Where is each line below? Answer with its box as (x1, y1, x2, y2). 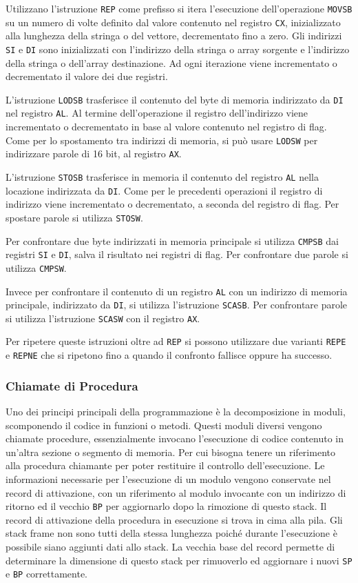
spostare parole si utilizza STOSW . (6, 210, 143, 224)
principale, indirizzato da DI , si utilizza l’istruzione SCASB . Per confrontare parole (6, 297, 348, 312)
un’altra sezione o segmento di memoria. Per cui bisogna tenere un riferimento (6, 444, 335, 459)
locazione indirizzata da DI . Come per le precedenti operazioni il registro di (6, 183, 323, 197)
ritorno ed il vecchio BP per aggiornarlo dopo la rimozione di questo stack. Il (6, 499, 327, 513)
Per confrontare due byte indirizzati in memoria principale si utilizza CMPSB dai (6, 233, 339, 248)
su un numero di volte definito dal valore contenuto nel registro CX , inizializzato (6, 14, 341, 29)
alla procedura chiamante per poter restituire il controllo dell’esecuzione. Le (6, 458, 325, 473)
